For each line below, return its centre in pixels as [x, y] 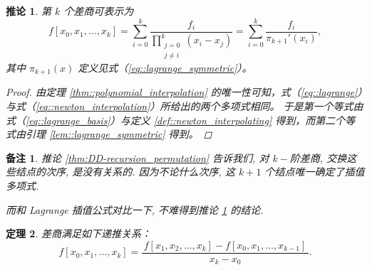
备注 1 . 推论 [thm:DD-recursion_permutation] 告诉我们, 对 [138, 157]
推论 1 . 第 [29, 11]
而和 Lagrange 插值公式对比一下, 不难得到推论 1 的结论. [135, 209]
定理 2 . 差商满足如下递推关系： [78, 233]
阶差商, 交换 [318, 157]
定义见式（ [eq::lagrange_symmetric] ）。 [165, 67]
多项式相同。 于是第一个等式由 [291, 106]
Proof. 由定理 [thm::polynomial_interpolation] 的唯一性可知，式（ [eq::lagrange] [182, 92]
